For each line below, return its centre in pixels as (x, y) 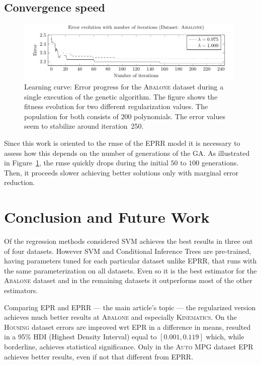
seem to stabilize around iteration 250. (84, 126)
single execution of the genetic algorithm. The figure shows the (121, 96)
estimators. (21, 290)
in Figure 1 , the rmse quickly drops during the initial (86, 163)
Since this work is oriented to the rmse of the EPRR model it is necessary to (122, 143)
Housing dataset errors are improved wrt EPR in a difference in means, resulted (127, 327)
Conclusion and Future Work (107, 217)
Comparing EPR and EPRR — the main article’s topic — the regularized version (130, 307)
